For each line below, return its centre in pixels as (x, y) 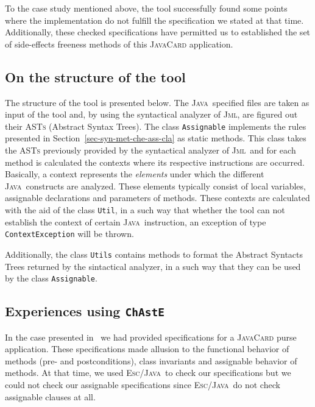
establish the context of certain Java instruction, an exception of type (136, 221)
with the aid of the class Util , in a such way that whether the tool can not (145, 209)
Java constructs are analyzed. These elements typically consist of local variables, (155, 186)
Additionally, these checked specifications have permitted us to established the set (158, 32)
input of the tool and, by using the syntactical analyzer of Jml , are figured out (151, 114)
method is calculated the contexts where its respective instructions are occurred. (155, 162)
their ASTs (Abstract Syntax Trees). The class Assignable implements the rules (156, 126)
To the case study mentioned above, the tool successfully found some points (146, 8)
